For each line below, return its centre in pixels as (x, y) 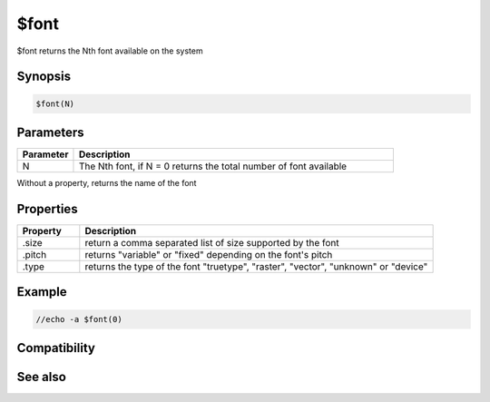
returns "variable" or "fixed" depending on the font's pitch (209, 254)
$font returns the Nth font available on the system (110, 51)
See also (42, 377)
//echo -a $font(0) (79, 319)
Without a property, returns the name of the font (107, 183)
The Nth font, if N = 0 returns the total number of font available (213, 166)
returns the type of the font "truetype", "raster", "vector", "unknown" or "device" (256, 266)
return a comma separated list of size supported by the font (212, 242)
